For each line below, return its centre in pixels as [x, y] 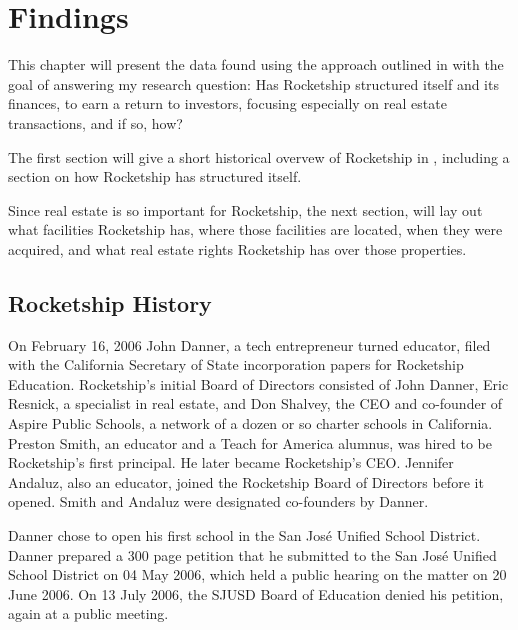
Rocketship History [110, 302]
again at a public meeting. [88, 613]
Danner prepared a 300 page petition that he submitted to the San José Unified [252, 554]
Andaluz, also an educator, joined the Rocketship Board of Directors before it [246, 481]
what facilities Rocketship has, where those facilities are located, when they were [255, 229]
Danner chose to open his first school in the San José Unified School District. [244, 535]
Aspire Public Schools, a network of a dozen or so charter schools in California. [250, 423]
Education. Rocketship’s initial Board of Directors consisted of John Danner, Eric [258, 383]
